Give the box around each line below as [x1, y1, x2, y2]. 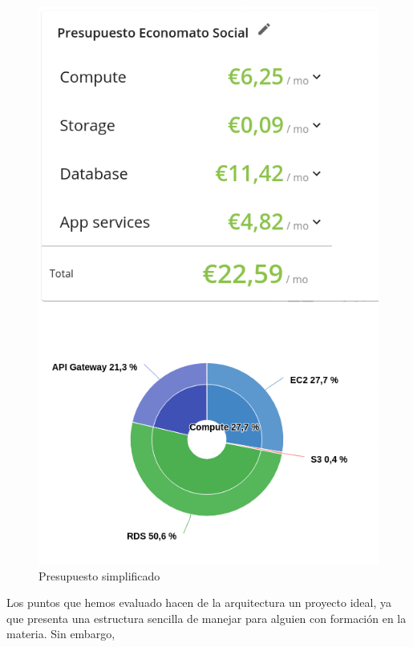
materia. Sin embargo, [6, 625, 115, 642]
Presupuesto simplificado [38, 567, 160, 584]
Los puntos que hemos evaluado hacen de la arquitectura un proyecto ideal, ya [6, 594, 392, 611]
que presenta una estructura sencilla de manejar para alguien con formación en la [6, 609, 407, 626]
